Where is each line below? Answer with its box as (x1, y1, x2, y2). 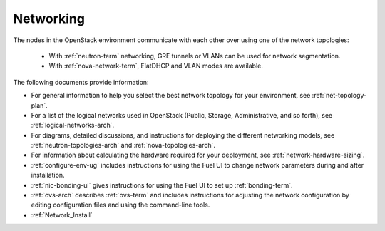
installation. (31, 171, 65, 180)
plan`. (31, 101, 48, 110)
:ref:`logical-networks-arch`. (31, 121, 115, 130)
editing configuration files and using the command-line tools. (31, 200, 210, 210)
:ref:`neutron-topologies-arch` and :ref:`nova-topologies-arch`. (31, 141, 215, 150)
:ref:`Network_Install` (31, 210, 93, 219)
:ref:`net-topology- (312, 91, 367, 100)
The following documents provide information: (13, 78, 149, 86)
